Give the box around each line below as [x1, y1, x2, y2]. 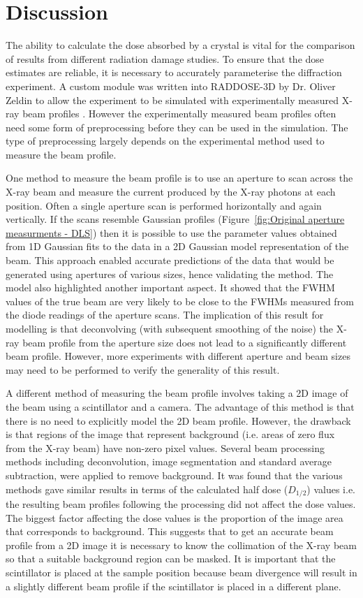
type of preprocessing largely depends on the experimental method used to [6, 133, 325, 148]
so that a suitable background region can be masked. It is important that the [6, 551, 336, 566]
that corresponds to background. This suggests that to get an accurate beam [6, 524, 334, 539]
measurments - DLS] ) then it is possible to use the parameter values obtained [6, 225, 337, 240]
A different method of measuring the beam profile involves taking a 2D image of [6, 386, 348, 400]
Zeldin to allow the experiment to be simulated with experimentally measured [6, 92, 339, 107]
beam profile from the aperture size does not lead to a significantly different [22, 335, 347, 349]
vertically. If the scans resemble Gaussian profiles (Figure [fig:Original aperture [6, 212, 345, 226]
